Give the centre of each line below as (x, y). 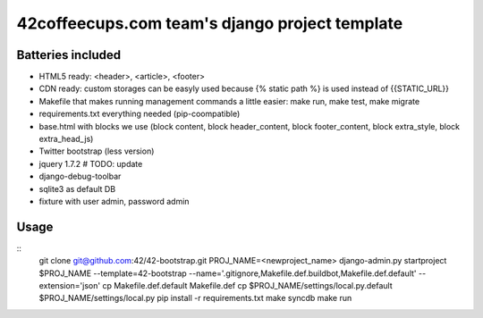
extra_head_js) (66, 139)
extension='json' (70, 286)
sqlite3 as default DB (77, 188)
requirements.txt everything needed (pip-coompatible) (140, 114)
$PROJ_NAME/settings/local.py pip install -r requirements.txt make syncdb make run (195, 298)
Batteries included (68, 55)
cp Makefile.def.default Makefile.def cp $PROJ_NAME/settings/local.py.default (247, 286)
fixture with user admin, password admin (114, 201)
